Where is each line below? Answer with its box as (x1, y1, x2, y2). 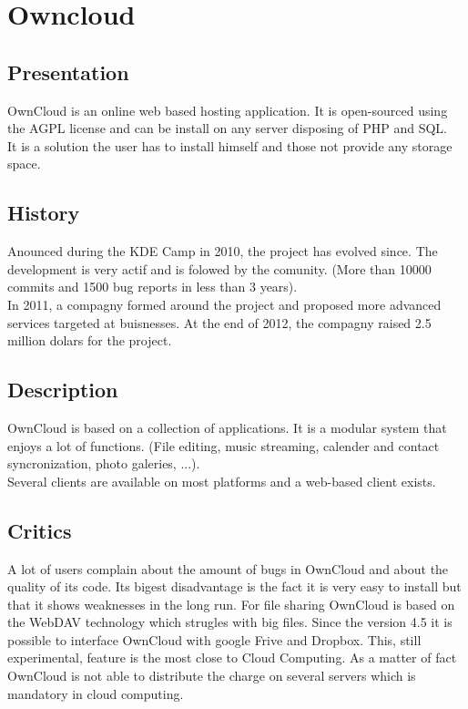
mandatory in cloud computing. (7, 683, 184, 703)
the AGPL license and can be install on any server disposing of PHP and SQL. (7, 118, 447, 138)
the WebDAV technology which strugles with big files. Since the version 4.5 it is (7, 612, 453, 632)
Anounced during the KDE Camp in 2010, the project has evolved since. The (7, 241, 438, 261)
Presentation (7, 57, 129, 86)
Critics (7, 516, 72, 544)
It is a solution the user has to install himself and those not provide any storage (7, 136, 453, 155)
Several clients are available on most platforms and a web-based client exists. (7, 471, 436, 490)
